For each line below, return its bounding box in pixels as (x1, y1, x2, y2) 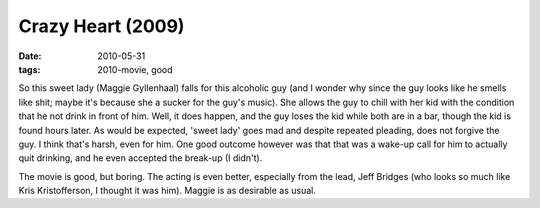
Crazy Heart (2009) (18, 15, 185, 37)
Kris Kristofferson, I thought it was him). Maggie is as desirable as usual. (18, 185, 317, 197)
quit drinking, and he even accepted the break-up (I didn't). (18, 152, 263, 164)
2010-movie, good (97, 63, 174, 75)
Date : (18, 50, 42, 62)
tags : (18, 63, 41, 75)
